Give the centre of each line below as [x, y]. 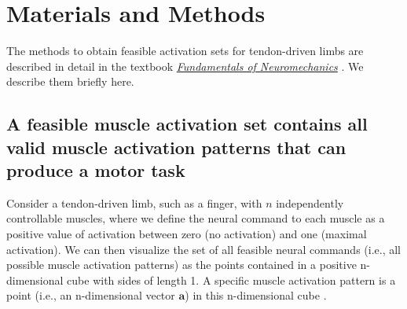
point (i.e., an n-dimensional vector [91, 295]
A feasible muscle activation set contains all [187, 124]
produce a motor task [96, 170]
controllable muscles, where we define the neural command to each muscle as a [196, 218]
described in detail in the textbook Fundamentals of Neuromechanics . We [185, 66]
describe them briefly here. [70, 81]
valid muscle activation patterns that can [176, 147]
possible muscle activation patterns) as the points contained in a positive [181, 265]
